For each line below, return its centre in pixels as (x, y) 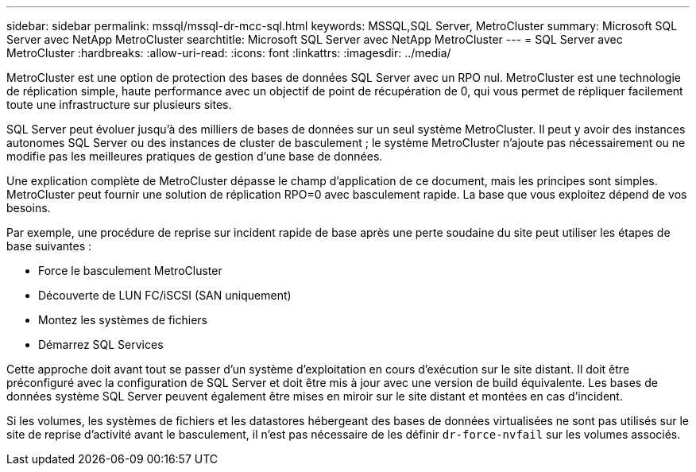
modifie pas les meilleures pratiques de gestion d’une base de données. (195, 156)
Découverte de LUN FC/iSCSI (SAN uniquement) (165, 295)
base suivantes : (49, 246)
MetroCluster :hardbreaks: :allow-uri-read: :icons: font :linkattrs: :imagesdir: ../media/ (229, 53)
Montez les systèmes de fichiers (123, 320)
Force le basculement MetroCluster (130, 271)
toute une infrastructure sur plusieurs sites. (119, 104)
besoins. (29, 208)
